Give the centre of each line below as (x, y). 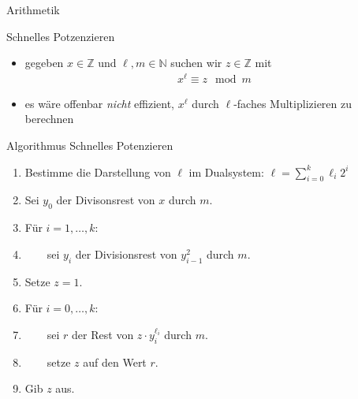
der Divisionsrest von (126, 254)
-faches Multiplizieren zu (293, 103)
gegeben (44, 63)
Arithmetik (33, 9)
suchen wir (196, 63)
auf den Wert (115, 362)
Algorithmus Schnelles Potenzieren (90, 145)
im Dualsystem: (226, 172)
